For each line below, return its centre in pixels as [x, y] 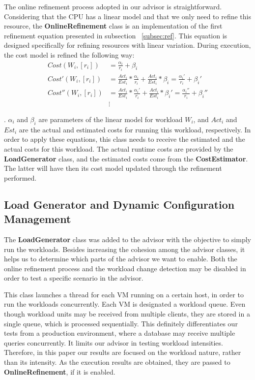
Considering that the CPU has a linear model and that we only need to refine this [127, 16]
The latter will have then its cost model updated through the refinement [113, 168]
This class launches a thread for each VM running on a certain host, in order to [124, 294]
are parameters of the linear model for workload [111, 119]
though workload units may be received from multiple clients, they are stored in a [127, 314]
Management [38, 219]
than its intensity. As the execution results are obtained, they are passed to [117, 362]
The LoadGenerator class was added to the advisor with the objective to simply [127, 239]
